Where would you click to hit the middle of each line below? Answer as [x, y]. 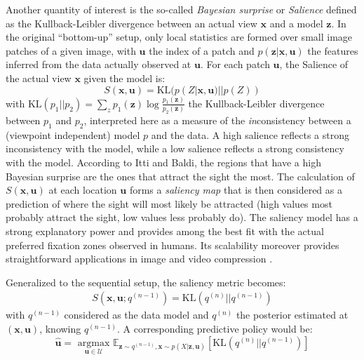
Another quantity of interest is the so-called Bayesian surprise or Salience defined [181, 9]
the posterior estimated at [292, 315]
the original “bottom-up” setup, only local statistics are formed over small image [179, 37]
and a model [296, 23]
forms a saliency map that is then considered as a [236, 190]
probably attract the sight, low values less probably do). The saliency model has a [182, 217]
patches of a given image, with [71, 50]
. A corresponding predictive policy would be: [215, 328]
